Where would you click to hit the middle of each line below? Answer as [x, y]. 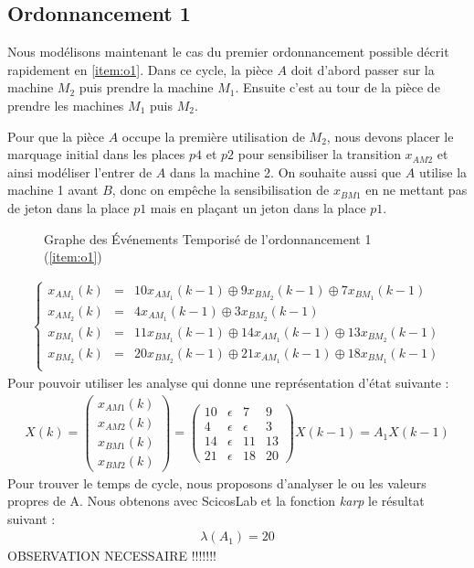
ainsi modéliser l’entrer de [80, 171]
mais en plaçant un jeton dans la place [258, 207]
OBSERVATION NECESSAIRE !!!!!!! [112, 556]
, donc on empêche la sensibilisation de [221, 190]
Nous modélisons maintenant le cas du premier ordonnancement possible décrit [228, 52]
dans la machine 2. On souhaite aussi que [285, 171]
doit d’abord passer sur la [363, 69]
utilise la [443, 171]
